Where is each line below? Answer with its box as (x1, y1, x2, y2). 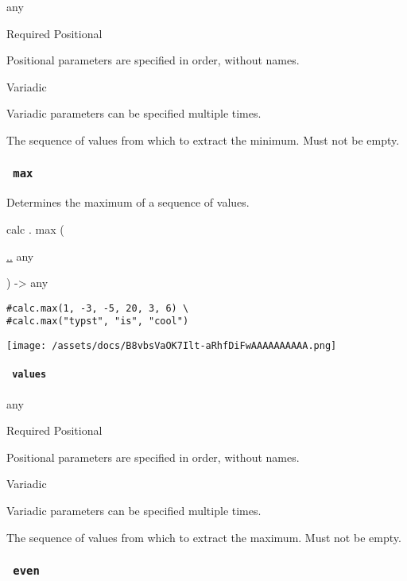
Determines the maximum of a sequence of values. (6, 194, 250, 211)
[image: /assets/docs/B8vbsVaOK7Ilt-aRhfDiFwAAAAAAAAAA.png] (6, 340, 337, 352)
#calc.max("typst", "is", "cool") (6, 316, 189, 327)
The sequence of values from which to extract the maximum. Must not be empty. (6, 529, 401, 545)
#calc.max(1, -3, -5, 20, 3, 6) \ (6, 302, 189, 314)
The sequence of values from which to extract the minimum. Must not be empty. (6, 131, 400, 148)
